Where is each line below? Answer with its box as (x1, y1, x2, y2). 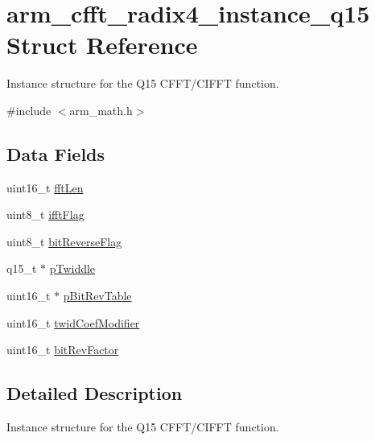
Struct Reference (6, 28, 198, 61)
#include (6, 101, 52, 118)
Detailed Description (6, 381, 183, 406)
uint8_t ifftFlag (6, 206, 84, 223)
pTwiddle (49, 260, 96, 277)
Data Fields (6, 141, 105, 166)
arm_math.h (69, 101, 133, 118)
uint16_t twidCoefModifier (6, 314, 140, 331)
